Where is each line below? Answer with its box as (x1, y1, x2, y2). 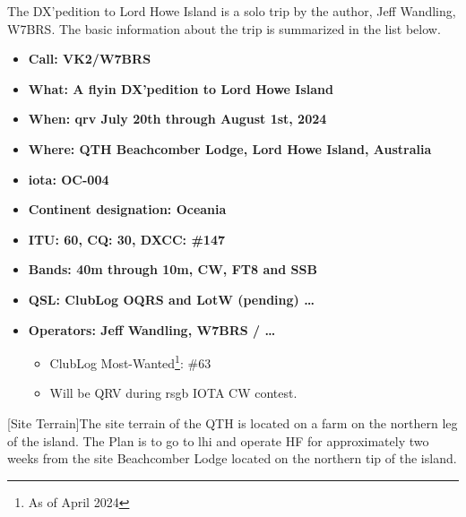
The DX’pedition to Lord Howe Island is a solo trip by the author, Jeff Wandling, (7, 2, 456, 20)
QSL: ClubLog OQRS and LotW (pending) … (28, 289, 315, 308)
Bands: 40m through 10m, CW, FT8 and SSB (28, 260, 317, 279)
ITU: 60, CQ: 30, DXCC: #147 (28, 229, 226, 248)
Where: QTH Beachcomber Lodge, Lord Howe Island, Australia (28, 139, 432, 158)
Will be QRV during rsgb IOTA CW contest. (49, 383, 298, 402)
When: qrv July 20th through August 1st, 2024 (28, 109, 327, 128)
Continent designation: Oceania (28, 200, 227, 219)
